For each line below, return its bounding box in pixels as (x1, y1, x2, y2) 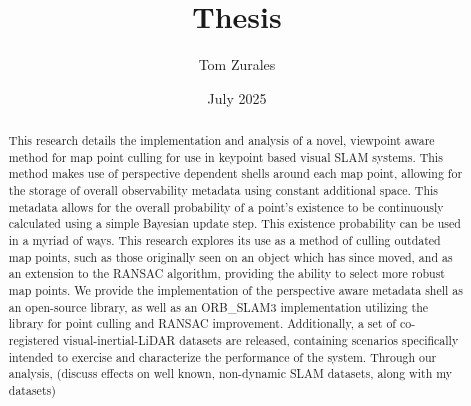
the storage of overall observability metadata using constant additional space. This (8, 182, 439, 199)
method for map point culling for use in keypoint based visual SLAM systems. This (8, 148, 443, 165)
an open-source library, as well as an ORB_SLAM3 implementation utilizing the (8, 298, 429, 315)
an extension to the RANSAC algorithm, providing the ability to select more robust (8, 265, 445, 282)
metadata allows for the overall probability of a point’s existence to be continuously (8, 198, 444, 215)
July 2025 (207, 87, 267, 108)
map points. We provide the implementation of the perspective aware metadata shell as (8, 282, 463, 299)
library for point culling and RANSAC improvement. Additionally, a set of (8, 315, 396, 332)
